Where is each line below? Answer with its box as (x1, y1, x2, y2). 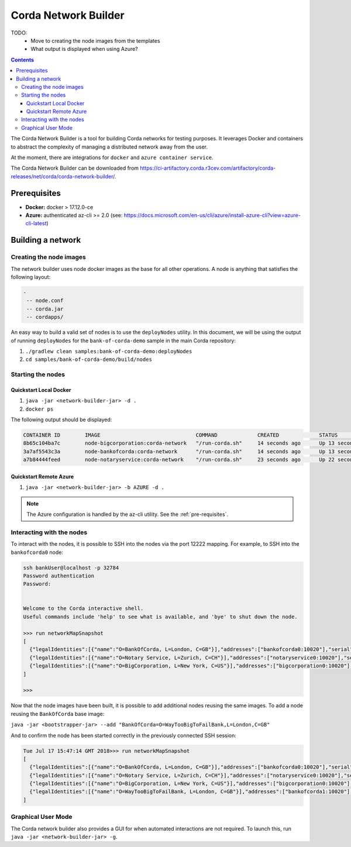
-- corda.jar (26, 305, 64, 312)
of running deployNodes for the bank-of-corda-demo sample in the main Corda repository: (11, 337, 236, 344)
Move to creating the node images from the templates (30, 37, 160, 44)
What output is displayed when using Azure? (30, 46, 139, 53)
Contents (11, 56, 35, 63)
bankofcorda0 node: (11, 549, 64, 556)
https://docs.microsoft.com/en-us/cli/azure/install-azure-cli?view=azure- (123, 212, 301, 219)
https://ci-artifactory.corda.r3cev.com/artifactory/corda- (139, 164, 276, 172)
